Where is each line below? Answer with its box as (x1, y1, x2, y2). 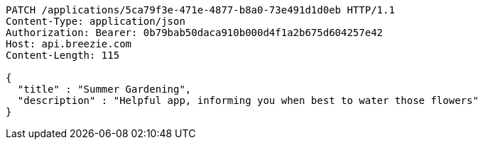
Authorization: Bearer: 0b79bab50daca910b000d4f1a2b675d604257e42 (6, 27, 384, 38)
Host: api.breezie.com (6, 38, 132, 50)
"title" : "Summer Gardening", (17, 83, 192, 95)
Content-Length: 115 (6, 50, 120, 61)
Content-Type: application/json (6, 16, 185, 27)
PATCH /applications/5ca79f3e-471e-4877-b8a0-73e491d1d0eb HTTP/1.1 (6, 4, 395, 16)
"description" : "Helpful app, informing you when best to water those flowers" (17, 95, 479, 106)
